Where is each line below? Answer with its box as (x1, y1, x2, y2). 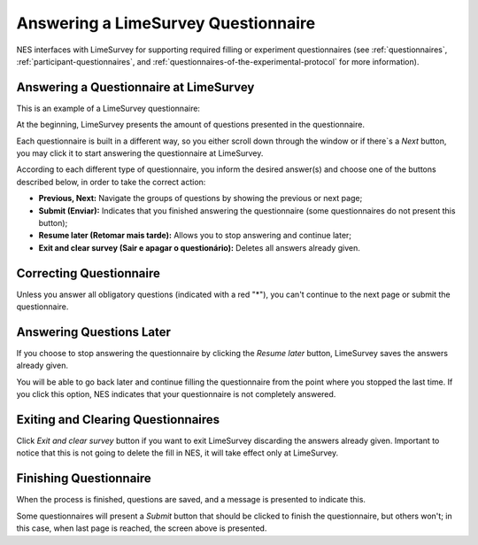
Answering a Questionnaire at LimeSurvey (16, 80, 255, 95)
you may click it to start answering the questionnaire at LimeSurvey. (16, 148, 264, 159)
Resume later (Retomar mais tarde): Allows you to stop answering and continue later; (38, 230, 352, 241)
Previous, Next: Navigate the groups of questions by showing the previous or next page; (38, 193, 363, 204)
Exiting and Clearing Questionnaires (16, 412, 220, 427)
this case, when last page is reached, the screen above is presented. (16, 523, 267, 533)
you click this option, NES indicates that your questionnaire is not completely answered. (16, 389, 336, 400)
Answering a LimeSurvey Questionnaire (16, 13, 316, 33)
